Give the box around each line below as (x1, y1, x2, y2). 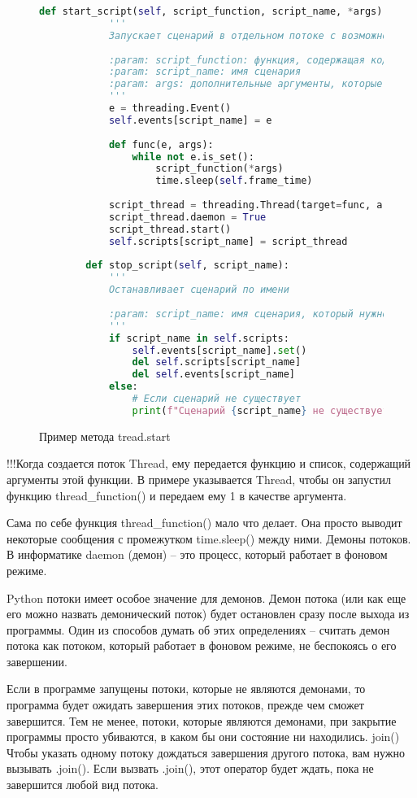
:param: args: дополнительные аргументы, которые (108, 78, 383, 90)
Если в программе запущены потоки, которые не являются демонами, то (7, 680, 366, 697)
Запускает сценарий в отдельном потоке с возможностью (108, 29, 412, 41)
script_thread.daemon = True (108, 211, 267, 223)
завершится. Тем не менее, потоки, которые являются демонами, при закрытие (7, 712, 397, 729)
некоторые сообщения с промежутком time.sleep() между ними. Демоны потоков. (7, 530, 411, 547)
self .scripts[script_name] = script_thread (108, 235, 348, 247)
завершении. (7, 652, 67, 669)
